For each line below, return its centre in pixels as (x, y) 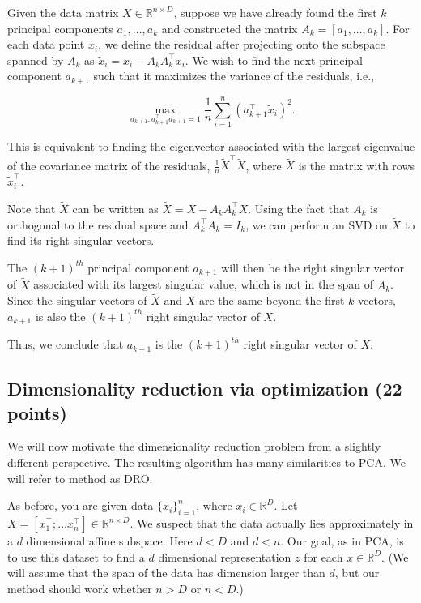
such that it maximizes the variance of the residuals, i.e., (234, 76)
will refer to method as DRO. (80, 478)
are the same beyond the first (272, 300)
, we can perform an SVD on (317, 224)
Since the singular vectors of (77, 300)
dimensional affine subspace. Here (109, 541)
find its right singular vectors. (81, 240)
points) (37, 412)
